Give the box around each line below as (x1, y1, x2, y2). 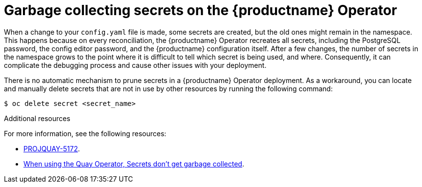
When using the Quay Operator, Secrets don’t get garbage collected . (23, 159, 244, 168)
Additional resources (4, 114, 70, 123)
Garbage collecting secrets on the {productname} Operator (4, 2, 397, 19)
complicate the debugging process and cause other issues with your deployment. (4, 61, 267, 69)
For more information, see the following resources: (4, 129, 167, 138)
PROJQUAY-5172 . (23, 144, 80, 153)
